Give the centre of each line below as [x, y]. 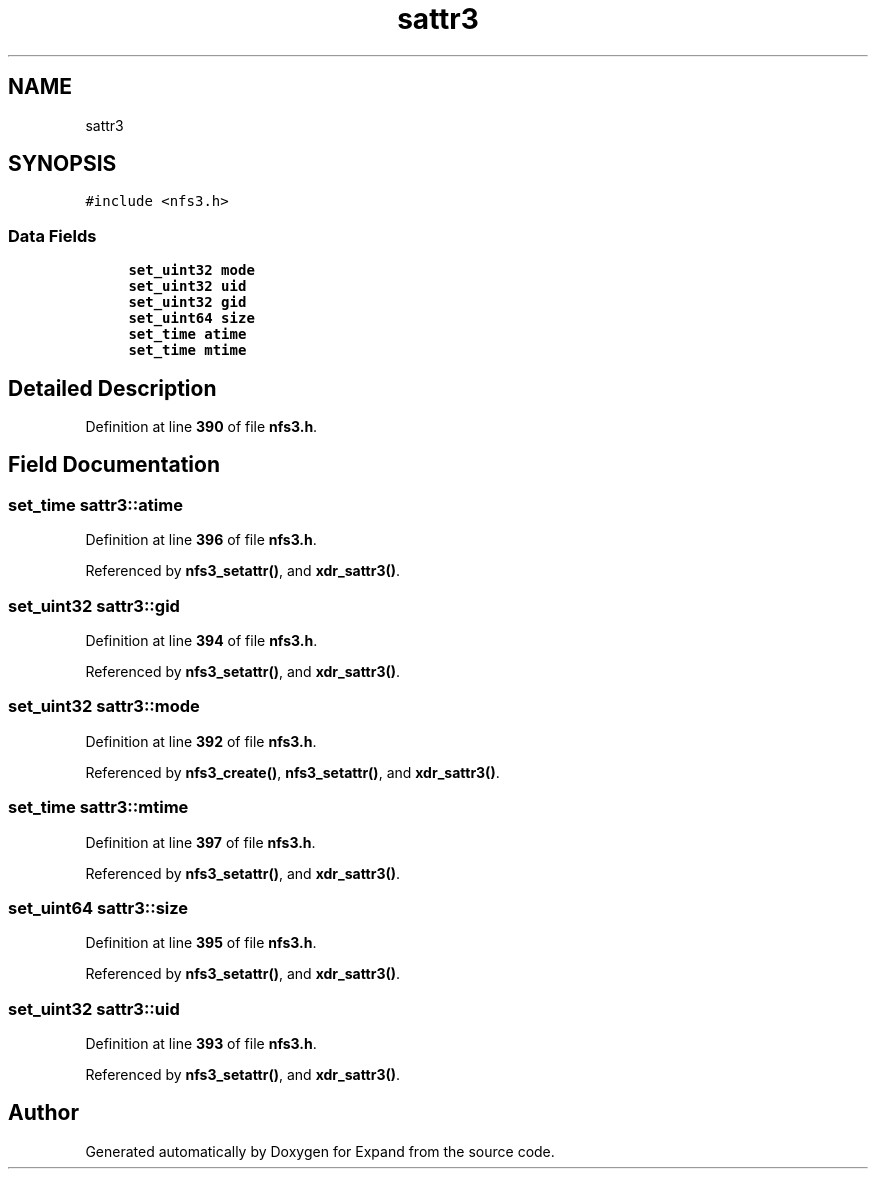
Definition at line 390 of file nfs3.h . [201, 427]
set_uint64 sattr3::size [98, 907]
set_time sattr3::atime [95, 504]
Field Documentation [114, 465]
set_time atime [187, 334]
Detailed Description [112, 388]
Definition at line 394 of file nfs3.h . [201, 640]
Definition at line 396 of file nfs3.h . [201, 540]
